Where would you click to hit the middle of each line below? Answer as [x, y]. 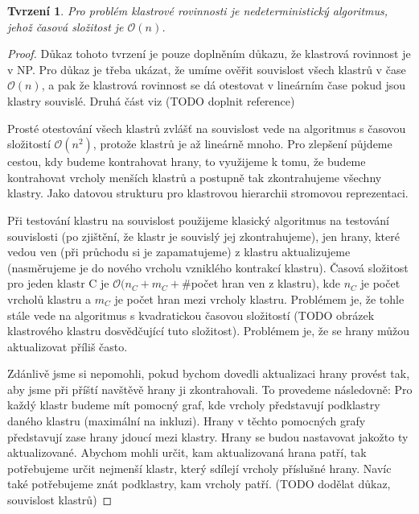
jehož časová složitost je [66, 26]
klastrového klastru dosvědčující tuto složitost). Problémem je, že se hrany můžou [209, 331]
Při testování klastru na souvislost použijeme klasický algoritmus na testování [198, 220]
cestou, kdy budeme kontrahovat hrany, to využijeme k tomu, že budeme [187, 162]
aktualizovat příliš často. [68, 346]
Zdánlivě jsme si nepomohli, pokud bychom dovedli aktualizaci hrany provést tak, [209, 373]
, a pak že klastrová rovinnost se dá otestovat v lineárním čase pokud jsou [224, 85]
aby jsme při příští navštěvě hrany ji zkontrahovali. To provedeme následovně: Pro [210, 389]
